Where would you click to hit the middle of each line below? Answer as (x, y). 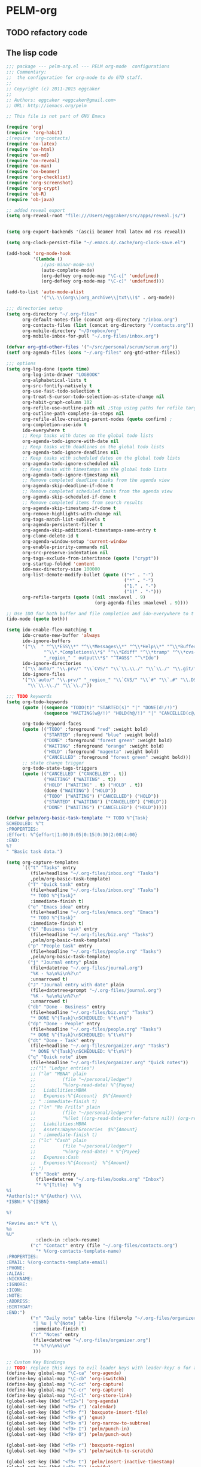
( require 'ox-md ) (28, 155)
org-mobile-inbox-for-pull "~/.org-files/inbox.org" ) (91, 336)
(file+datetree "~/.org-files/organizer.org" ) (92, 1340)
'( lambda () (48, 259)
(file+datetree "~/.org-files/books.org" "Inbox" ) (100, 1180)
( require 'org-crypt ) (33, 188)
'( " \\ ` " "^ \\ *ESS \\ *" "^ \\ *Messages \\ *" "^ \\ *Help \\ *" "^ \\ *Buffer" (110, 646)
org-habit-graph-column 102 (57, 403)
